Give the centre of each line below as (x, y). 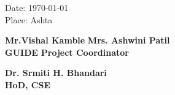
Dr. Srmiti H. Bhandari (56, 73)
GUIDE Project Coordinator (67, 52)
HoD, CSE (28, 84)
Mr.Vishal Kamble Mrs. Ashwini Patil (87, 40)
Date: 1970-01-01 (37, 7)
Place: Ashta (29, 19)
